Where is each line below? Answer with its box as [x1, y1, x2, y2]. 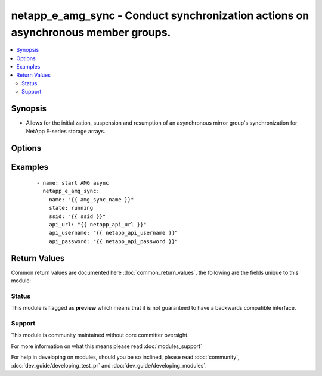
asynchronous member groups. [11, 26, 171, 39]
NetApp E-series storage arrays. [26, 128, 106, 135]
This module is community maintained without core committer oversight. [11, 331, 189, 339]
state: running [48, 204, 94, 212]
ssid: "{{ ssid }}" [48, 213, 106, 220]
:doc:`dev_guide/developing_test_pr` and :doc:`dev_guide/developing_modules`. [11, 362, 207, 369]
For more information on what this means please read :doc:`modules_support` [11, 343, 202, 350]
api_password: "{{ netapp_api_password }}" [48, 238, 178, 244]
